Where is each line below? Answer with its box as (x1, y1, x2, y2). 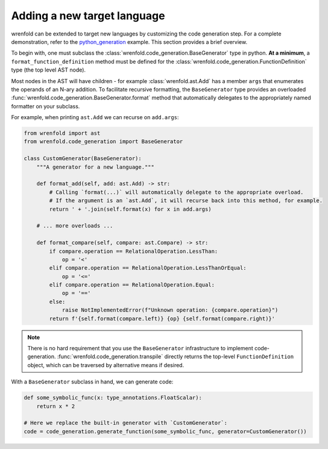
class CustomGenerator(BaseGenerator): (24, 155, 142, 162)
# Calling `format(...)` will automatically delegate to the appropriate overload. (49, 188, 304, 196)
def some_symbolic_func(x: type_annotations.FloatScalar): (24, 394, 202, 401)
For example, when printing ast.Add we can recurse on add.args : (11, 114, 179, 121)
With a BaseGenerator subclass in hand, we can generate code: (11, 378, 174, 385)
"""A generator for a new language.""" (36, 163, 155, 170)
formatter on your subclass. (11, 102, 80, 110)
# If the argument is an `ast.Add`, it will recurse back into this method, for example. (49, 197, 323, 204)
